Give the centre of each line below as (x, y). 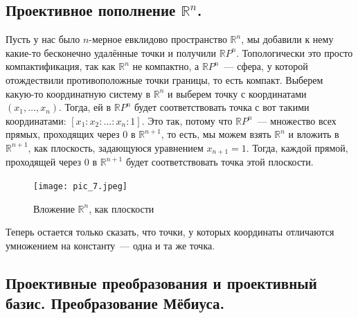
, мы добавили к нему (287, 39)
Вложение (54, 208)
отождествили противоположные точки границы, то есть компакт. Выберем (164, 79)
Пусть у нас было (43, 39)
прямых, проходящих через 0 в (71, 134)
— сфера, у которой (266, 66)
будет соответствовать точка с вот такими (222, 107)
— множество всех (297, 120)
